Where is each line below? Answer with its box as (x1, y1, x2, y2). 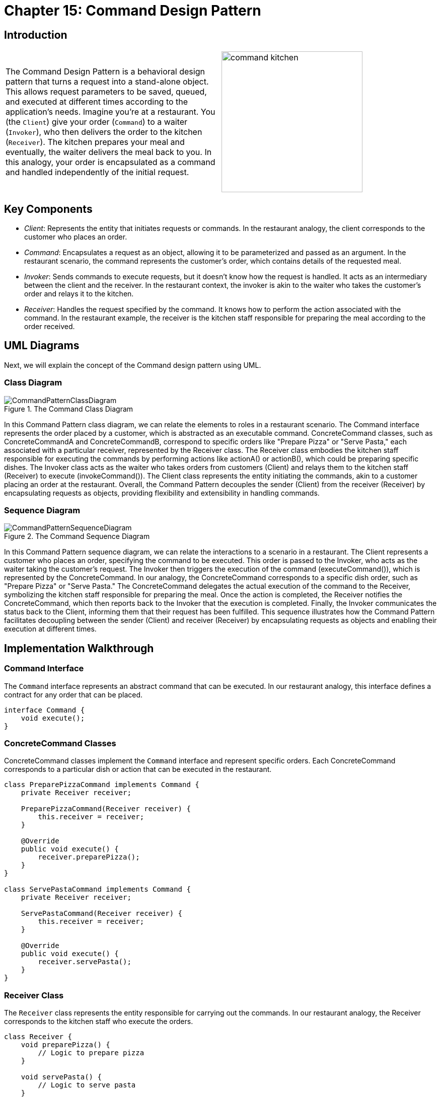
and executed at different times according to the (6, 97, 188, 107)
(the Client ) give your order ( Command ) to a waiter (6, 117, 188, 127)
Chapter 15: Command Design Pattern (4, 2, 261, 19)
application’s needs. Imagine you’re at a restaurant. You (6, 107, 215, 117)
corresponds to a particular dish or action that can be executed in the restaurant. (4, 765, 272, 774)
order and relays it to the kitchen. (24, 289, 134, 298)
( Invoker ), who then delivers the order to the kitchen (6, 127, 202, 137)
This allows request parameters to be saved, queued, (6, 87, 207, 97)
